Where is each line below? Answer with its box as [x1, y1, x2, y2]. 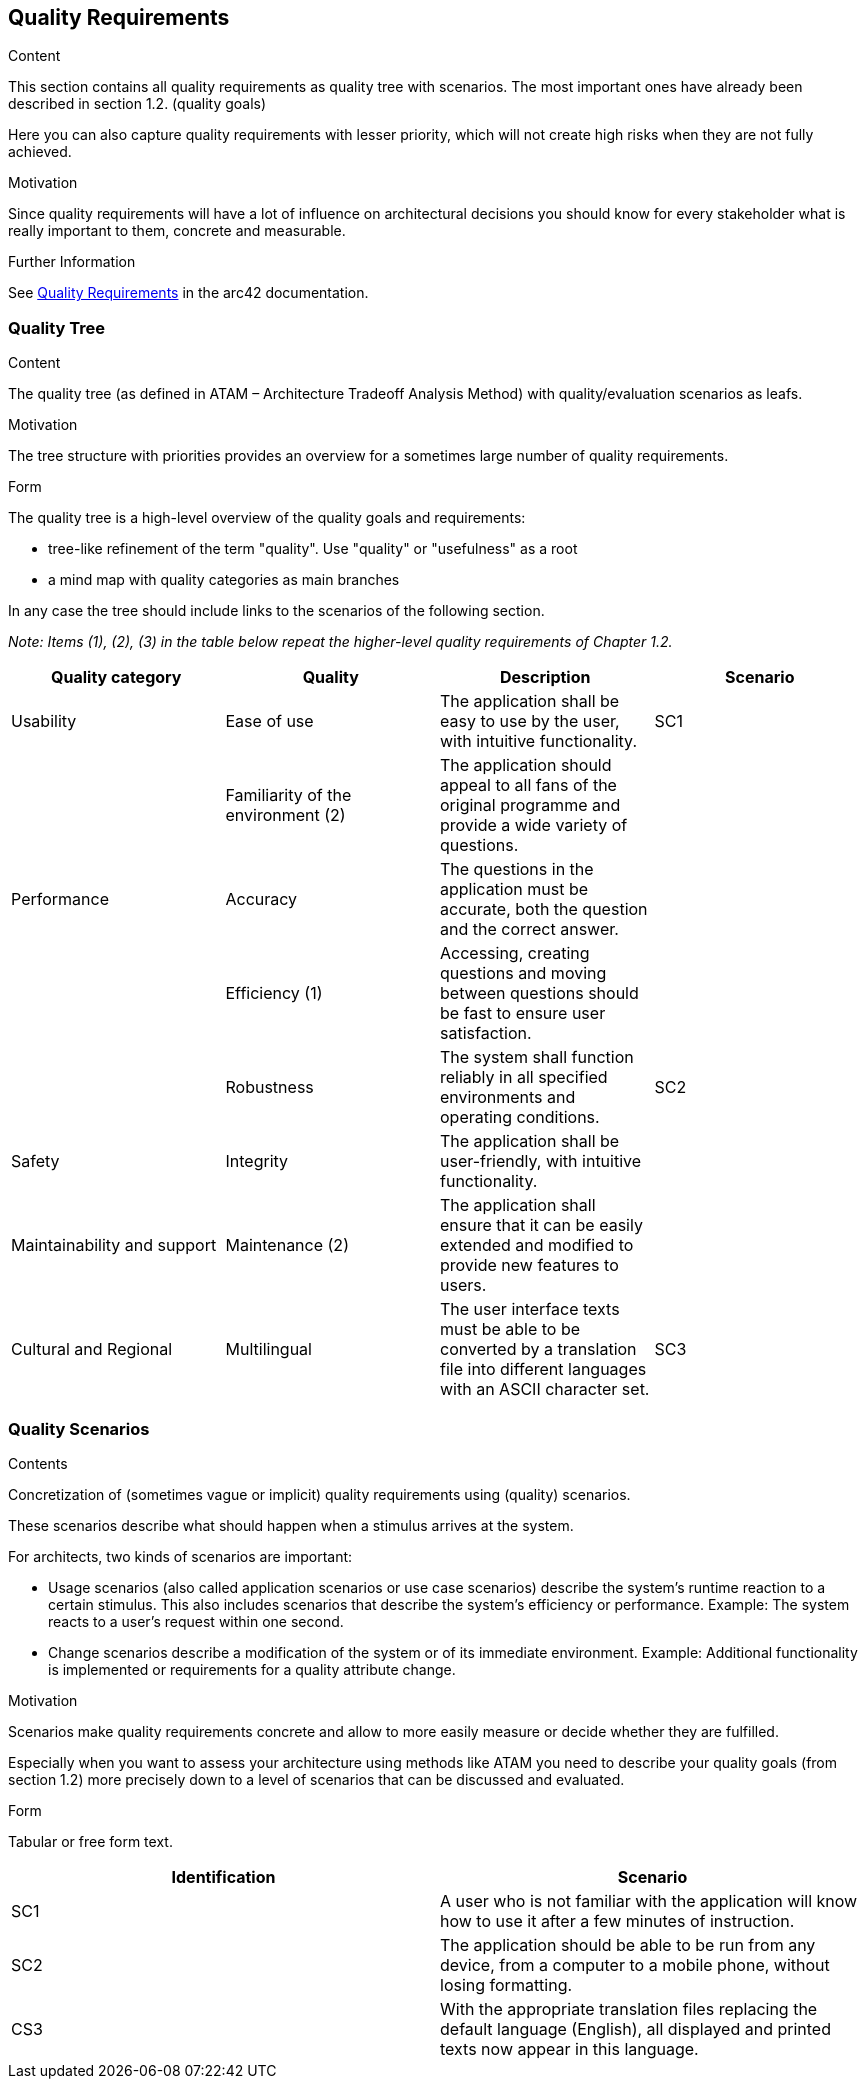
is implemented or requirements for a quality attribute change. [48, 1660, 456, 1678]
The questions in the [440, 859, 594, 880]
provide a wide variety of [440, 815, 628, 836]
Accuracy [225, 889, 298, 910]
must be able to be [440, 1319, 581, 1340]
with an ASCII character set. [440, 1379, 650, 1400]
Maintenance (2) [225, 1235, 349, 1256]
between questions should [440, 983, 639, 1004]
